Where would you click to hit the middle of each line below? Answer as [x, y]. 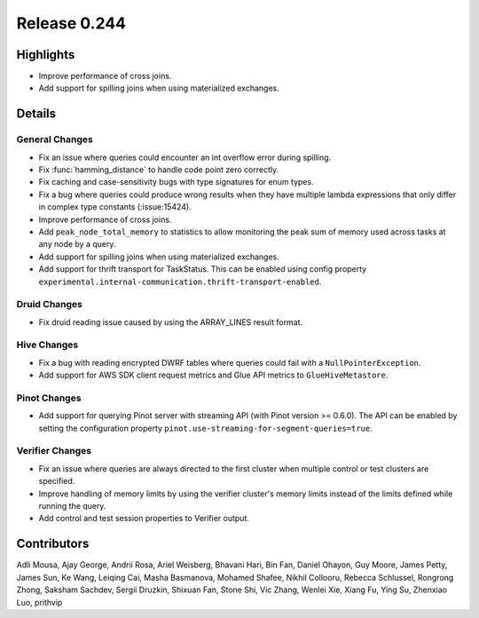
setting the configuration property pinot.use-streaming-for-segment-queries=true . [205, 428]
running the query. [72, 506]
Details [36, 114]
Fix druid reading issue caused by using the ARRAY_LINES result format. [171, 322]
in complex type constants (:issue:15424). [115, 207]
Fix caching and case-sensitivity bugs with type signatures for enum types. [176, 182]
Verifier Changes [54, 451]
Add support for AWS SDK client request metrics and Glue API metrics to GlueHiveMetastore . [213, 375]
